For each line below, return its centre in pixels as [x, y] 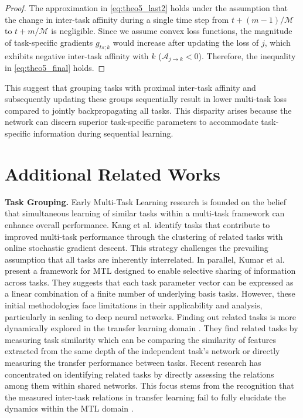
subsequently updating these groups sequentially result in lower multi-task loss [146, 99]
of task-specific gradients [49, 42]
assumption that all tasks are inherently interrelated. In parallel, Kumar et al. [145, 259]
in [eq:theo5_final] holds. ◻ [55, 68]
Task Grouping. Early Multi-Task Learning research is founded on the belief [146, 201]
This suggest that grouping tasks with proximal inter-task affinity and [130, 87]
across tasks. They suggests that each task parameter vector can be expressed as [149, 282]
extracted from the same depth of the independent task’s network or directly [142, 351]
